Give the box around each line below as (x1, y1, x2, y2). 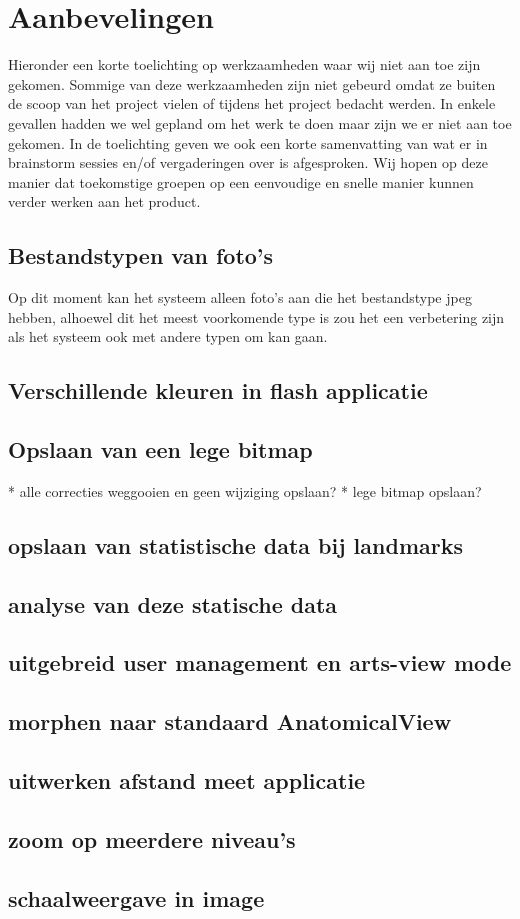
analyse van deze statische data (8, 588, 338, 619)
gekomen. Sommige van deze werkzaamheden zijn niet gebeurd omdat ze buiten (8, 73, 496, 94)
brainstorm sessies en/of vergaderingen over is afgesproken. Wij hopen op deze (8, 152, 488, 173)
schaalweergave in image (8, 882, 265, 913)
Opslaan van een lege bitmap (8, 434, 313, 465)
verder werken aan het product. (8, 191, 201, 212)
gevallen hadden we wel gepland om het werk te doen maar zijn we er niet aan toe (8, 112, 512, 133)
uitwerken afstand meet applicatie (8, 764, 366, 795)
